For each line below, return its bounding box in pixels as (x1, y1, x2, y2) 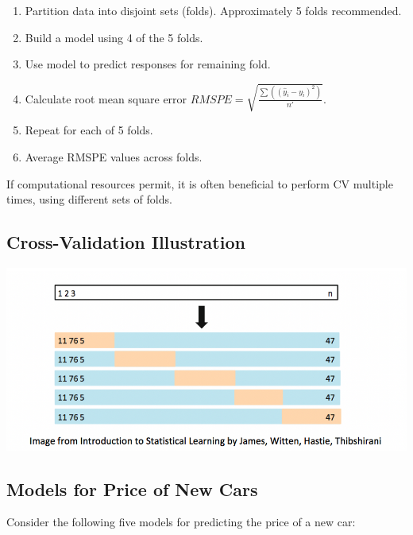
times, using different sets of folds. (6, 191, 172, 207)
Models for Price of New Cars (6, 476, 258, 501)
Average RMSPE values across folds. (25, 148, 203, 165)
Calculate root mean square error (25, 90, 187, 107)
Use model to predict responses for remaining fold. (25, 56, 271, 72)
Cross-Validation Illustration (6, 230, 245, 254)
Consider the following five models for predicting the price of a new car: (6, 514, 356, 530)
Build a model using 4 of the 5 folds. (25, 29, 203, 45)
